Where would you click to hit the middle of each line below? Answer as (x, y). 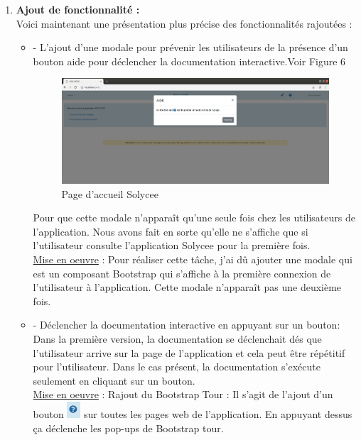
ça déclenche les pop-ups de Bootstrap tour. (128, 428)
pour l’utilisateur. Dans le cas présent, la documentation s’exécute (177, 367)
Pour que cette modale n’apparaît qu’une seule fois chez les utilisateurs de (194, 218)
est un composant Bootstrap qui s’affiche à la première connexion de (182, 273)
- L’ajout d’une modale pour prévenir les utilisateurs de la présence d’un (190, 47)
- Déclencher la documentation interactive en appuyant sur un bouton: (187, 325)
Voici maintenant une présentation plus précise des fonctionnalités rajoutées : (184, 23)
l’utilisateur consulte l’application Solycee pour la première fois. (172, 245)
